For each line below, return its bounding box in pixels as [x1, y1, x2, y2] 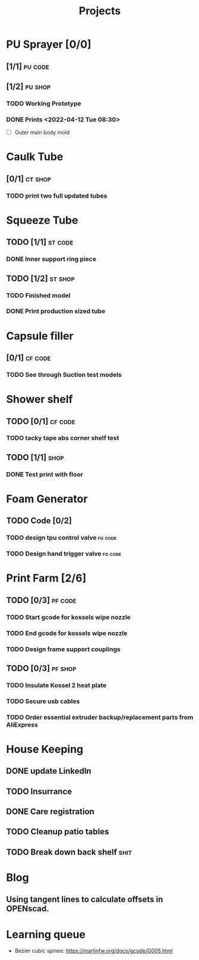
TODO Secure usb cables [6, 697, 80, 705]
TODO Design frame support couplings [6, 645, 121, 653]
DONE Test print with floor [6, 470, 83, 479]
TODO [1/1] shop [6, 452, 64, 462]
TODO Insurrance [6, 786, 72, 796]
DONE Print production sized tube [6, 307, 106, 315]
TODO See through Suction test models [6, 370, 122, 379]
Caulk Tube [6, 150, 64, 164]
